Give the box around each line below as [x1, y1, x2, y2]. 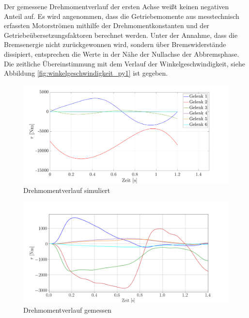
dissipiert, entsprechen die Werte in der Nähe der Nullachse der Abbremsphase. [4, 48, 239, 59]
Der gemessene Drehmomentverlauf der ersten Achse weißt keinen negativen [4, 1, 229, 11]
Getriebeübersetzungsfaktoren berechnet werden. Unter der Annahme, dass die [4, 30, 238, 40]
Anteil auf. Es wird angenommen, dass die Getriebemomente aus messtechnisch [4, 11, 239, 21]
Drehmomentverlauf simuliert [23, 185, 110, 195]
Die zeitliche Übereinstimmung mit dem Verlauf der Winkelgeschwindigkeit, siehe [4, 58, 245, 68]
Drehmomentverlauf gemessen [23, 304, 112, 315]
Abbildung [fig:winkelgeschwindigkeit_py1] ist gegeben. [4, 68, 168, 78]
